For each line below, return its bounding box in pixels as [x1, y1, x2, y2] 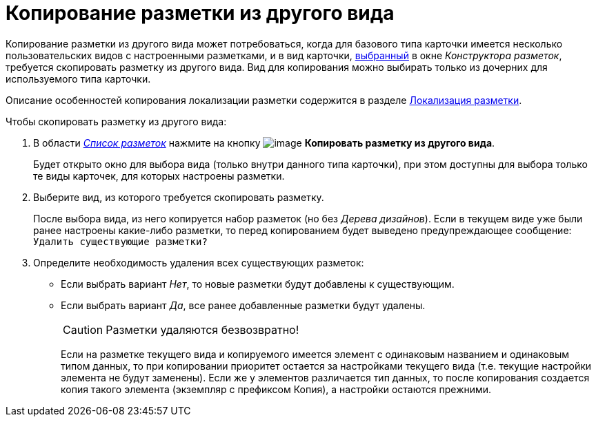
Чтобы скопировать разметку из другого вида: [6, 115, 227, 127]
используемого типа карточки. [6, 72, 151, 85]
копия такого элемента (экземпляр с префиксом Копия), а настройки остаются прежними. [61, 383, 492, 395]
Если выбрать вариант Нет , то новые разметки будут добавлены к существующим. [61, 277, 455, 290]
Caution [63, 322, 103, 337]
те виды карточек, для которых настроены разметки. [33, 169, 285, 182]
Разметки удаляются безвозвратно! [106, 322, 299, 337]
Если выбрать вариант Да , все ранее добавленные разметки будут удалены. [61, 299, 426, 311]
